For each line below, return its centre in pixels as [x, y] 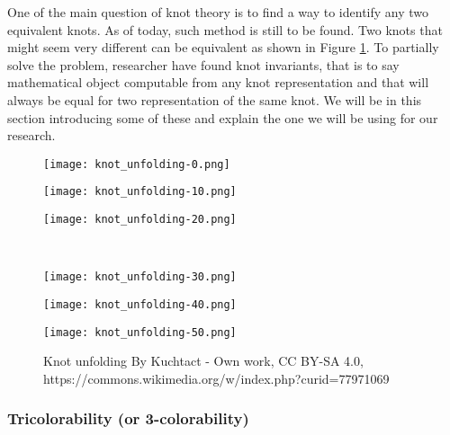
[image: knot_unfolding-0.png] [137, 164]
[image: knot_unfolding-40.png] [140, 304]
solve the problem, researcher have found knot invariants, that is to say [203, 64]
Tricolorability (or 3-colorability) [128, 418]
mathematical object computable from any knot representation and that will [218, 82]
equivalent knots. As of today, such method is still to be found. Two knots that [225, 29]
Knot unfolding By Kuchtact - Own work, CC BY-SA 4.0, [203, 361]
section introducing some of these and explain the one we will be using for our [223, 117]
